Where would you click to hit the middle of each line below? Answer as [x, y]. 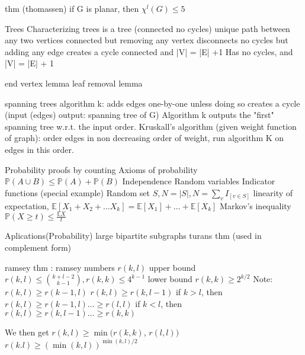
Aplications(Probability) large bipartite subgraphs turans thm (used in [133, 236]
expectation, [27, 205]
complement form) [38, 247]
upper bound [172, 267]
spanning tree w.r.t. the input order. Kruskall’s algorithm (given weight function [151, 126]
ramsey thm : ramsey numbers [60, 267]
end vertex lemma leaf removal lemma [74, 83]
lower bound [170, 279]
